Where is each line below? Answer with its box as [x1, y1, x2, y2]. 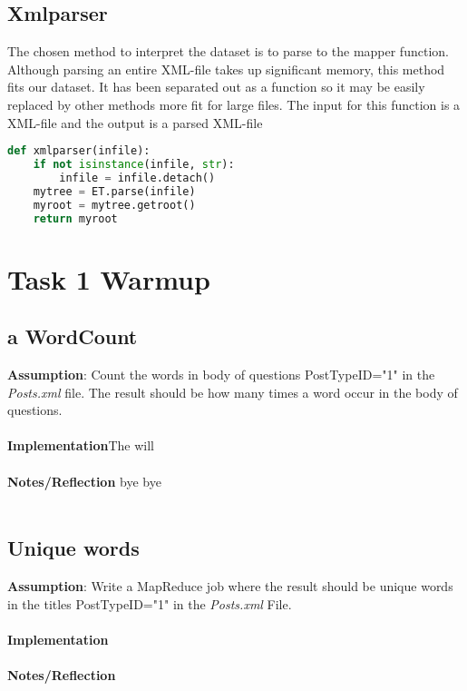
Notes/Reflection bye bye [7, 471, 161, 490]
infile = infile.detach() [59, 171, 216, 184]
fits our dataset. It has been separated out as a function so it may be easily [7, 77, 425, 96]
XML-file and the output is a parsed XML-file [7, 113, 263, 132]
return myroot [33, 212, 118, 225]
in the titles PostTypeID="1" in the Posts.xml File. [7, 594, 292, 613]
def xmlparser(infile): [7, 144, 151, 158]
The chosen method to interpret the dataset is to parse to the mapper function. [7, 42, 449, 61]
